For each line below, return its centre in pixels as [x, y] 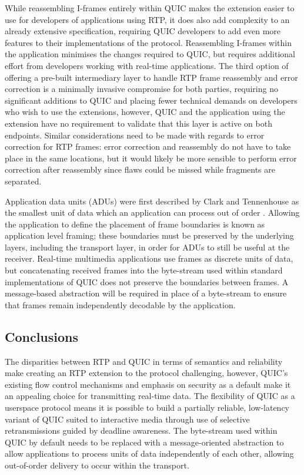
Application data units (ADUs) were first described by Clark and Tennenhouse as [152, 201]
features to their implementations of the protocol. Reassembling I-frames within [148, 42]
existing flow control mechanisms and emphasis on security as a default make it [148, 384]
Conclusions [42, 336]
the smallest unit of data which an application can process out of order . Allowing [152, 212]
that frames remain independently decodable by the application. [120, 304]
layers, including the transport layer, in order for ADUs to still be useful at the [147, 247]
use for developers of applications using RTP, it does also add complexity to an [147, 19]
